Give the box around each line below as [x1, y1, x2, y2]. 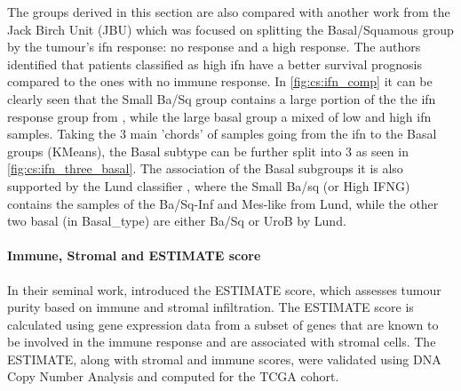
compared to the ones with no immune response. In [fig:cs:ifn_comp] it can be [7, 72, 433, 91]
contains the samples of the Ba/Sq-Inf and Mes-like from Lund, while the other [7, 194, 439, 212]
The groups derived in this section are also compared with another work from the [7, 3, 450, 20]
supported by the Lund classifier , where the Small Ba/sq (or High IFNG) [7, 176, 410, 195]
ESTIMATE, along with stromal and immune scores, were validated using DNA [7, 349, 441, 368]
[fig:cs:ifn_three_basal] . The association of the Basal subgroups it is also [7, 159, 403, 178]
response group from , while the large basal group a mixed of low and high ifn [7, 107, 432, 125]
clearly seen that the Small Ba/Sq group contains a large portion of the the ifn [7, 89, 436, 108]
